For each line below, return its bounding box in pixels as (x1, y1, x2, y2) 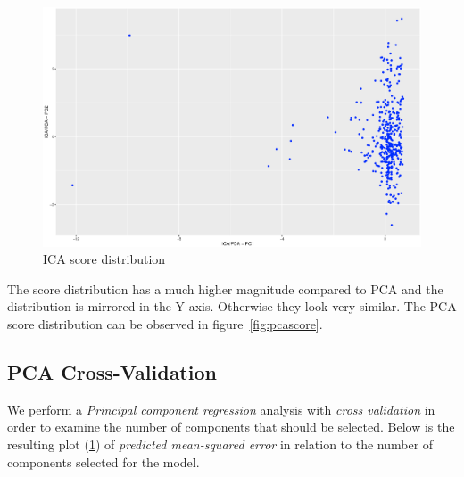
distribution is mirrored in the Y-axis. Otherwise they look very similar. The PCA (7, 297, 457, 316)
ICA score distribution (43, 250, 166, 268)
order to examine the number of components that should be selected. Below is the (7, 417, 455, 436)
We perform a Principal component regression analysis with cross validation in (7, 399, 435, 418)
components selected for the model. (7, 452, 200, 471)
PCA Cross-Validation (7, 358, 217, 385)
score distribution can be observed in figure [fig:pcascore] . (7, 314, 323, 333)
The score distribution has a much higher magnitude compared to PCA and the (7, 279, 443, 298)
